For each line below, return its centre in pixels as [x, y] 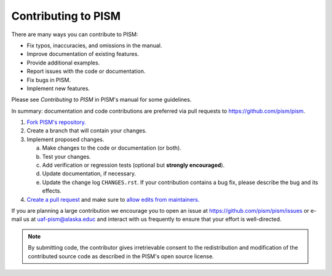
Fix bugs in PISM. [49, 80]
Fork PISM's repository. [56, 122]
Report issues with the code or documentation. [86, 71]
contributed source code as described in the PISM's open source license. [121, 256]
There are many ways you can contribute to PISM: [75, 34]
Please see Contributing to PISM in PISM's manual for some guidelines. [101, 100]
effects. [52, 191]
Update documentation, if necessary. [89, 174]
